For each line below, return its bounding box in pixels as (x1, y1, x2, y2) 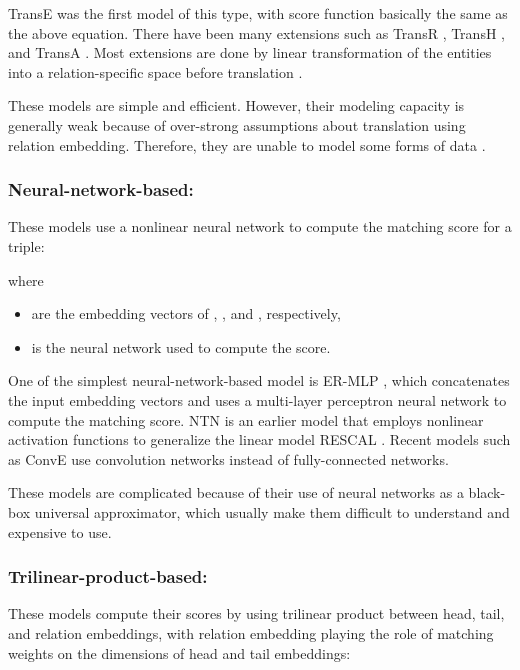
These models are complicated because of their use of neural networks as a (8, 482, 464, 503)
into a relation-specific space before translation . (8, 61, 303, 82)
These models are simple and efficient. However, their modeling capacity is (8, 95, 465, 116)
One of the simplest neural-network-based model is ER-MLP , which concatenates (8, 370, 510, 391)
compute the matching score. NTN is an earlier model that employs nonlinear (8, 409, 484, 430)
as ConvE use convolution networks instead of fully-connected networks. (8, 448, 449, 469)
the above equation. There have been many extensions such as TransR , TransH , (8, 22, 505, 43)
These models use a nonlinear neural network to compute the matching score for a (8, 216, 512, 237)
